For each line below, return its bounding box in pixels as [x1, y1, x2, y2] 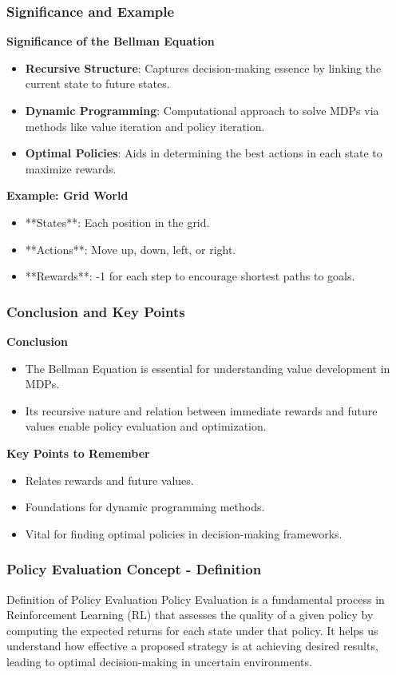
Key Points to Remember [6, 444, 150, 461]
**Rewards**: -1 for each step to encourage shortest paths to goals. [25, 268, 355, 284]
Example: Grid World [6, 187, 129, 204]
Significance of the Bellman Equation [6, 33, 215, 50]
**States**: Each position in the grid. [25, 213, 210, 230]
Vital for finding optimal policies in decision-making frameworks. [25, 525, 343, 542]
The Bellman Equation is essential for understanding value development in [25, 359, 390, 376]
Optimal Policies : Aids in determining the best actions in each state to [25, 145, 382, 161]
